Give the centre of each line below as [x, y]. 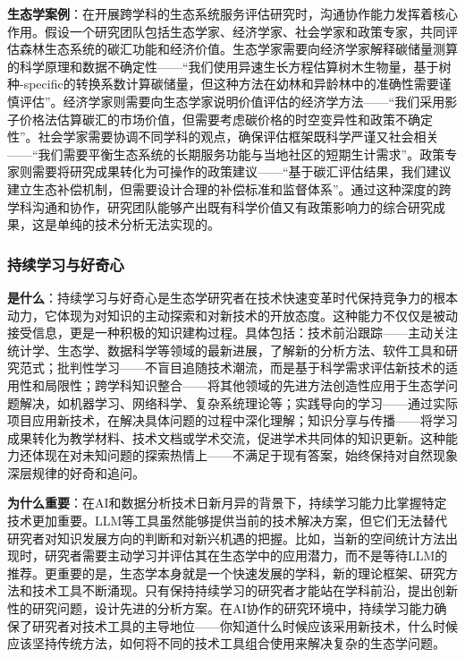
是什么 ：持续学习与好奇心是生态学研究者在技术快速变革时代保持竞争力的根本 [232, 297]
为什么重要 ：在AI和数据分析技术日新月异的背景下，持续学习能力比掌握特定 [227, 503]
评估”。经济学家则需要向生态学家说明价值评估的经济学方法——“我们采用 [232, 101]
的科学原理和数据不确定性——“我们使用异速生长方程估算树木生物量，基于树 [229, 66]
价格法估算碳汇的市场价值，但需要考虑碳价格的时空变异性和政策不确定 [226, 119]
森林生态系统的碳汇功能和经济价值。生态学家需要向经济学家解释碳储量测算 [238, 49]
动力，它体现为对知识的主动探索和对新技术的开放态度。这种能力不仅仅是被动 [232, 315]
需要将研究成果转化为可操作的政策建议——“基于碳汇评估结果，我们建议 [241, 171]
